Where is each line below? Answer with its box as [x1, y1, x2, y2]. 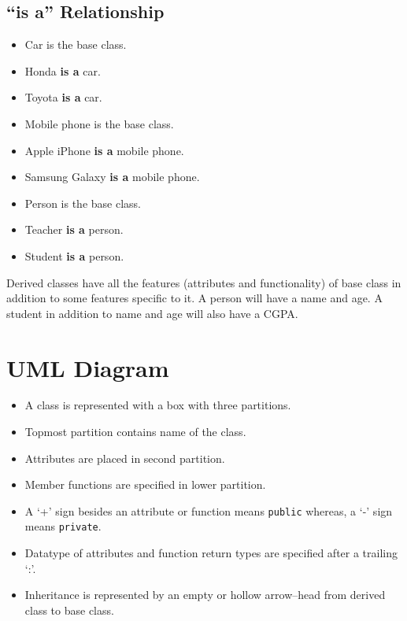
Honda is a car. [24, 62, 101, 79]
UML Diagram [6, 351, 169, 383]
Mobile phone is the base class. [24, 115, 174, 131]
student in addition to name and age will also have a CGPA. [6, 305, 298, 321]
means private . [24, 518, 102, 534]
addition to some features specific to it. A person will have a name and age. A [6, 290, 383, 306]
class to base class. [24, 601, 114, 618]
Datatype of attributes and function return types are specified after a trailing [24, 545, 398, 561]
